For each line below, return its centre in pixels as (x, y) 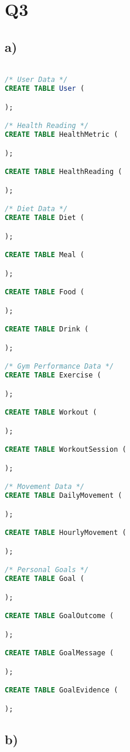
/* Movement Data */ (45, 487)
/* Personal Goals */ (47, 570)
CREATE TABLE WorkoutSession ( (66, 450)
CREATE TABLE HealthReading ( (64, 172)
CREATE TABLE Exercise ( (53, 375)
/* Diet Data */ (36, 209)
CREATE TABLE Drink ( (47, 329)
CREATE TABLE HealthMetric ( (61, 135)
